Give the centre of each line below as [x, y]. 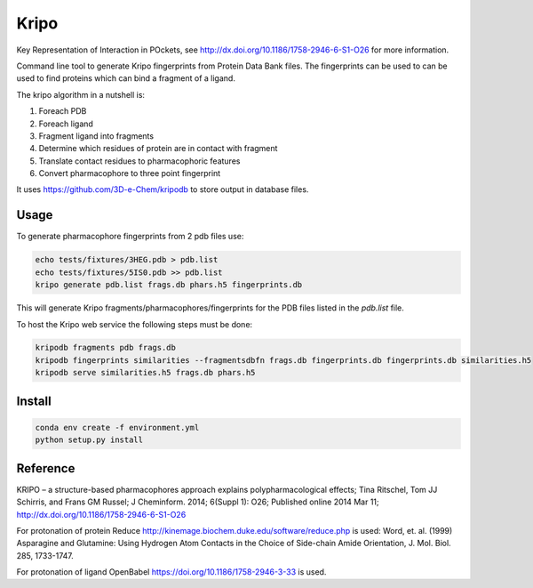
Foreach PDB [63, 111]
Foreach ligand [66, 124]
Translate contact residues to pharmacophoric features [139, 161]
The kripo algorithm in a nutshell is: [81, 94]
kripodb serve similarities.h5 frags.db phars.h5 [145, 373]
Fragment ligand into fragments [96, 136]
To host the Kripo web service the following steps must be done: [135, 324]
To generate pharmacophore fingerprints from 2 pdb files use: [130, 237]
